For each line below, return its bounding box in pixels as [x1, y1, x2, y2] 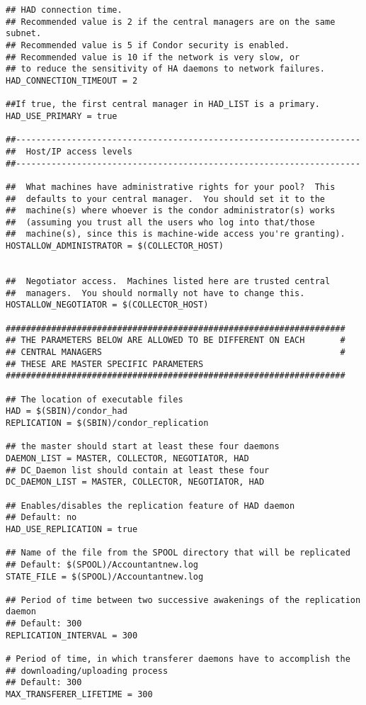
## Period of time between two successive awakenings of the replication [6, 594, 361, 605]
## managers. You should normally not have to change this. [6, 288, 305, 298]
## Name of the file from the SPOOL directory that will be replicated [6, 548, 350, 558]
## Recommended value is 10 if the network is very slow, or [6, 52, 300, 62]
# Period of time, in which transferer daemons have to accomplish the [6, 654, 350, 665]
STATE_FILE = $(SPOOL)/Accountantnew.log [6, 571, 204, 582]
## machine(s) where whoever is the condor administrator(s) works [6, 205, 336, 216]
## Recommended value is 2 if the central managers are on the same [6, 16, 336, 27]
